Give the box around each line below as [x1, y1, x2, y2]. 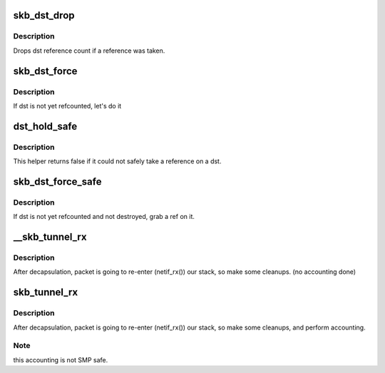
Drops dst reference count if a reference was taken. [13, 46, 165, 55]
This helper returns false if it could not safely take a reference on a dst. [13, 157, 222, 165]
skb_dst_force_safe [13, 175, 102, 188]
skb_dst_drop [13, 9, 75, 21]
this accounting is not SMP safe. [13, 355, 108, 364]
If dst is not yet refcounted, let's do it [13, 101, 122, 110]
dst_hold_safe [13, 120, 78, 132]
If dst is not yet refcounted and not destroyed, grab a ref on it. [13, 213, 195, 221]
